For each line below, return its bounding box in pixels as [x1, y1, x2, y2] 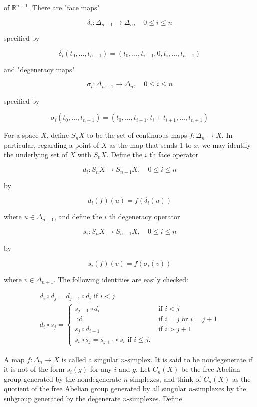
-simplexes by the [193, 383, 246, 394]
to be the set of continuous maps [87, 130, 187, 140]
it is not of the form [4, 364, 65, 374]
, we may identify [198, 139, 251, 150]
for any [90, 364, 112, 374]
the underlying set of [4, 149, 67, 160]
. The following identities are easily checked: [53, 274, 188, 284]
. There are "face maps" [28, 2, 100, 12]
